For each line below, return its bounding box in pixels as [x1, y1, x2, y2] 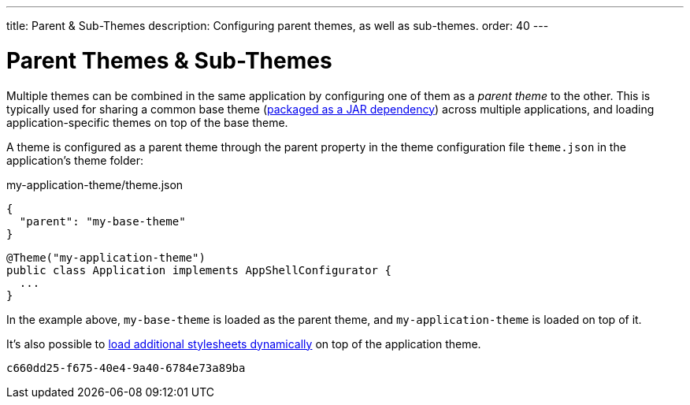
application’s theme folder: [6, 153, 144, 167]
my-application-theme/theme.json [6, 177, 184, 191]
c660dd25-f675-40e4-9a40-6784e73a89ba [6, 361, 246, 374]
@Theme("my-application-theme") [6, 251, 206, 264]
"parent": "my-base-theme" [19, 214, 186, 228]
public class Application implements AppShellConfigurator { [6, 263, 391, 277]
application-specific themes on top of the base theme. [6, 115, 288, 129]
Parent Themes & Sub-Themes [6, 46, 332, 74]
